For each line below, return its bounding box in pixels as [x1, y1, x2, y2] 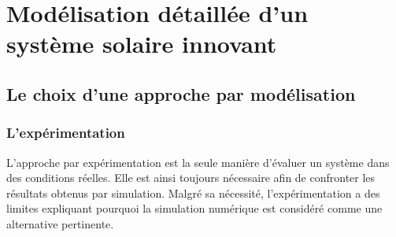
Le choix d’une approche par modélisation [6, 81, 356, 106]
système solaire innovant [6, 28, 277, 60]
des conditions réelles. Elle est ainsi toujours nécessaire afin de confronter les [6, 169, 376, 186]
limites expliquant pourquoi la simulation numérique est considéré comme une [6, 200, 383, 217]
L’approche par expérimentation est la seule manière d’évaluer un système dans [6, 154, 390, 170]
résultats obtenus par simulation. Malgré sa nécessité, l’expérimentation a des [6, 184, 380, 201]
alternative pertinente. [6, 215, 114, 231]
